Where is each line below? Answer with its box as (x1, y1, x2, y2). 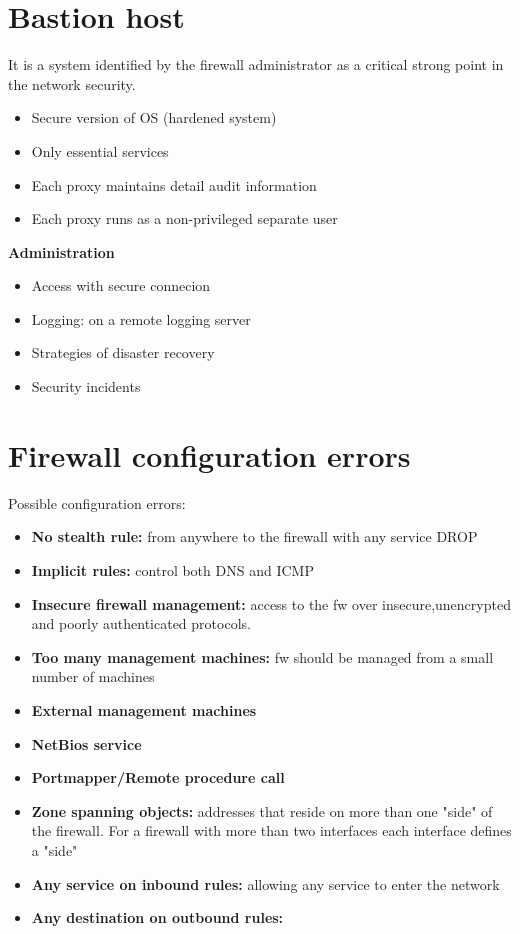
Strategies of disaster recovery (31, 342, 215, 363)
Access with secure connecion (31, 275, 211, 296)
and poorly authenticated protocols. (31, 613, 251, 634)
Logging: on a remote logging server (31, 308, 251, 329)
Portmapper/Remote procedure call (31, 767, 285, 788)
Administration (8, 241, 115, 262)
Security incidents (31, 376, 141, 397)
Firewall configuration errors (8, 434, 411, 475)
